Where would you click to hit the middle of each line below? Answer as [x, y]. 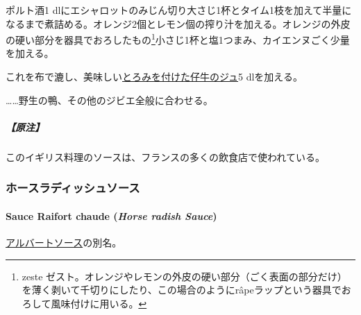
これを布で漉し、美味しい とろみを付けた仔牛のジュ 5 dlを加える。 [154, 77]
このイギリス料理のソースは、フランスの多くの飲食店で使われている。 [165, 156]
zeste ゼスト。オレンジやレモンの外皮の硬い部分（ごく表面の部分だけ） [184, 276]
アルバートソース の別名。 [64, 242]
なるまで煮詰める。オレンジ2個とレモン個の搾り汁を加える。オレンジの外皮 [178, 23]
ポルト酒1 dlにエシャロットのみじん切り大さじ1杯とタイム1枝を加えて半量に [179, 10]
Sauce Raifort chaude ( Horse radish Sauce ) [111, 215]
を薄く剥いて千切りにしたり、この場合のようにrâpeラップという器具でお [186, 290]
